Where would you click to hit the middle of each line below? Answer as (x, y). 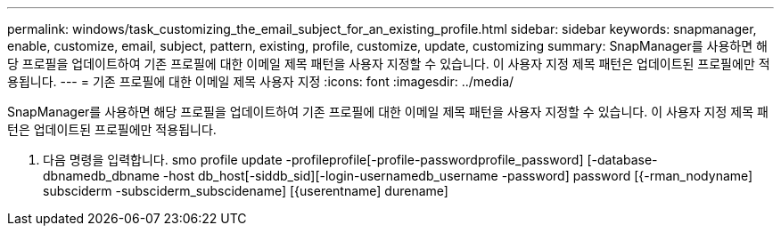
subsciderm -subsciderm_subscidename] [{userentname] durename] (246, 191)
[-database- (622, 160)
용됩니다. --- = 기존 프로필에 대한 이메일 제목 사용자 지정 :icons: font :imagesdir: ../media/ (261, 81)
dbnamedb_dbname (101, 176)
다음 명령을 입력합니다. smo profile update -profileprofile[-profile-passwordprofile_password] (313, 160)
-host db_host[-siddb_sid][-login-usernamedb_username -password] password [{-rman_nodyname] (458, 176)
